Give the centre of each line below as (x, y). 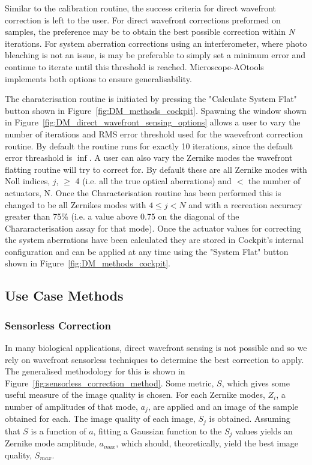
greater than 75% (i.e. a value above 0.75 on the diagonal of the (122, 216)
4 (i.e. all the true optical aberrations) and (153, 181)
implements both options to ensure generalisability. (98, 78)
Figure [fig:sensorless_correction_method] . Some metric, (109, 382)
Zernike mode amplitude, (51, 443)
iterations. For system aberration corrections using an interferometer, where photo (156, 43)
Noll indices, (28, 181)
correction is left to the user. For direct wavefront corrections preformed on (143, 19)
